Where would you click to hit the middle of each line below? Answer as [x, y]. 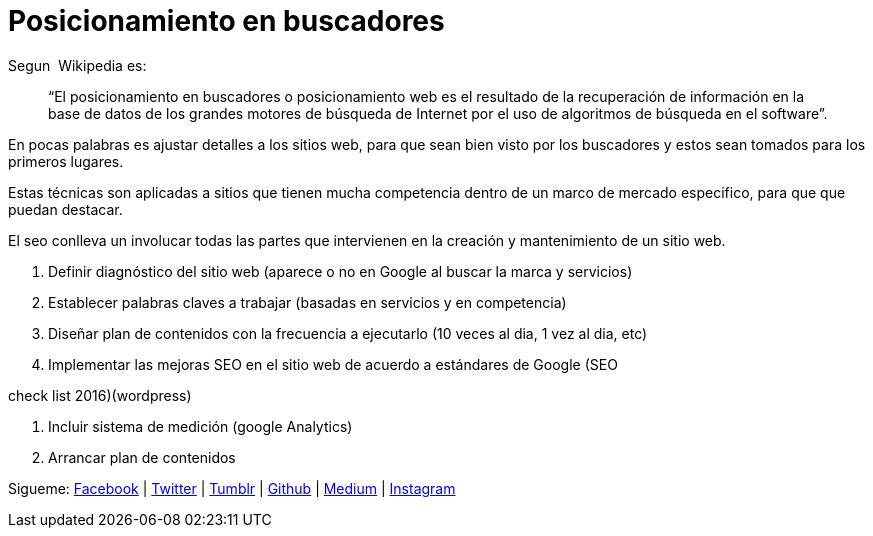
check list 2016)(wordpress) [100, 395]
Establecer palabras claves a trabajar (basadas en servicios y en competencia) [307, 302]
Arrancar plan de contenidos [142, 457]
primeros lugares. [66, 161]
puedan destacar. [65, 209]
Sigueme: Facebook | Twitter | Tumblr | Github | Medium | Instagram [232, 488]
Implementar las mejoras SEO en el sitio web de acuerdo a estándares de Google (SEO [333, 364]
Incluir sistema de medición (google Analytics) [200, 426]
